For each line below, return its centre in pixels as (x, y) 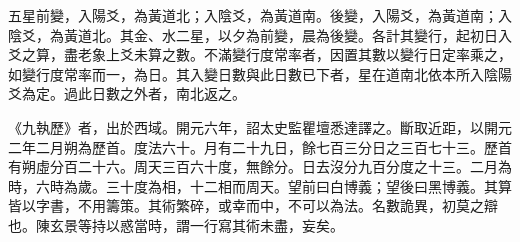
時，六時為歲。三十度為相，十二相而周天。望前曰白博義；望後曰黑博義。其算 (260, 185)
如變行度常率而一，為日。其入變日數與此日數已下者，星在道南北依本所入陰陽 (260, 73)
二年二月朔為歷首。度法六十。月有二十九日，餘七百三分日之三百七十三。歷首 (260, 146)
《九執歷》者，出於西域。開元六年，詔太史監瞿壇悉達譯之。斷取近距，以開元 (260, 126)
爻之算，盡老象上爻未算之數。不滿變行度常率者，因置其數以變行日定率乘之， (260, 54)
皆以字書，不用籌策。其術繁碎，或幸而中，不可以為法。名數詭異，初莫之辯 (253, 205)
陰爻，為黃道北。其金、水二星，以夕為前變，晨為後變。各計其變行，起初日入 (260, 34)
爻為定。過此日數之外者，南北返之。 (127, 93)
